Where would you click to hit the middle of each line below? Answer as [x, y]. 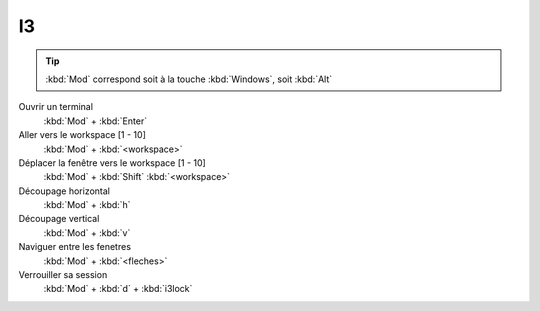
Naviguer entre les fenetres [75, 247]
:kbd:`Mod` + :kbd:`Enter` [95, 121]
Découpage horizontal [64, 191]
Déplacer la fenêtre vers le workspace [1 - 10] [112, 162]
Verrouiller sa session [63, 275]
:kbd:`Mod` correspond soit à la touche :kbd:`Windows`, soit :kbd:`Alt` [189, 79]
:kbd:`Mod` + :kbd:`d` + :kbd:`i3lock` [118, 289]
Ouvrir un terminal [56, 107]
